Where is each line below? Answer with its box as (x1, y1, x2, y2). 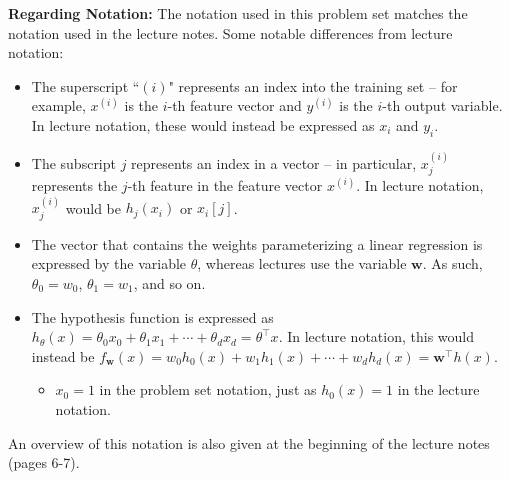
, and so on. (133, 273, 206, 294)
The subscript (31, 152, 116, 173)
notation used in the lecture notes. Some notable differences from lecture (8, 22, 453, 43)
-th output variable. (382, 95, 503, 116)
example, (31, 95, 86, 116)
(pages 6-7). (8, 452, 80, 473)
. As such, (422, 253, 483, 274)
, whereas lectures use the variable (197, 253, 407, 274)
